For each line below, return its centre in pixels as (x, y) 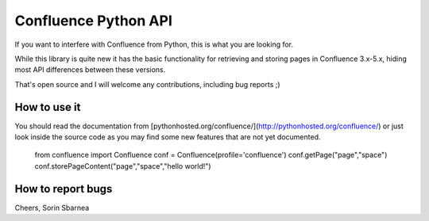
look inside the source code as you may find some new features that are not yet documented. (168, 137)
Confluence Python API (93, 21)
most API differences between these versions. (90, 70)
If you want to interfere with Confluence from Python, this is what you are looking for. (154, 44)
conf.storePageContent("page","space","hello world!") (123, 166)
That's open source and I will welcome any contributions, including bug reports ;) (148, 84)
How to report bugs (64, 189)
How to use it (48, 107)
